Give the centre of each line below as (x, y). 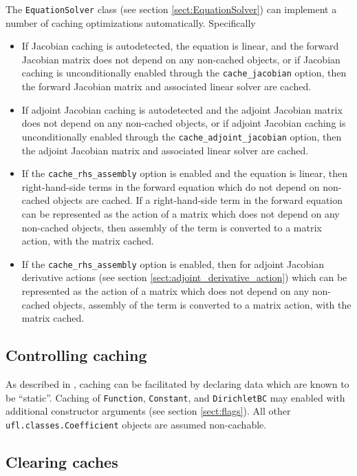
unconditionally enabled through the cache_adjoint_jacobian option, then (182, 136)
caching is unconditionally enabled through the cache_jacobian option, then (184, 73)
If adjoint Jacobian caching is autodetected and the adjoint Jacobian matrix (182, 109)
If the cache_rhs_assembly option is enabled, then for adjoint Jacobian (173, 263)
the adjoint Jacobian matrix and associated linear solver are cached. (165, 150)
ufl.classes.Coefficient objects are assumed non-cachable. (136, 424)
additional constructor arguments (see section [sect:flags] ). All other (148, 411)
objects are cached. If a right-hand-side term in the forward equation (198, 200)
